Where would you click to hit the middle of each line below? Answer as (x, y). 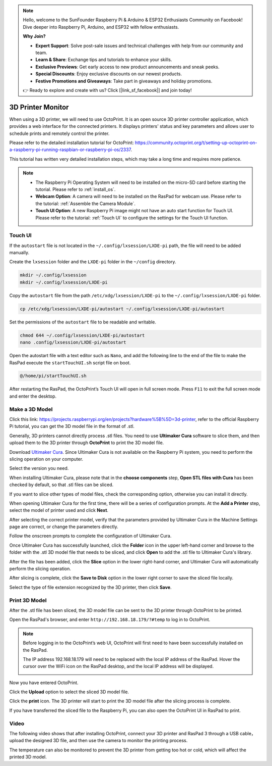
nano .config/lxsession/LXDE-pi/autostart (73, 343)
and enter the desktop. (33, 396)
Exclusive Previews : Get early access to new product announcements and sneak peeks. (127, 67)
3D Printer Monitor (39, 107)
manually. (19, 253)
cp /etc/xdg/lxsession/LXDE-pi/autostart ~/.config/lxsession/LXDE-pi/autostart (122, 309)
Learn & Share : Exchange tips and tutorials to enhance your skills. (104, 60)
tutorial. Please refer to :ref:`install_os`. (76, 189)
